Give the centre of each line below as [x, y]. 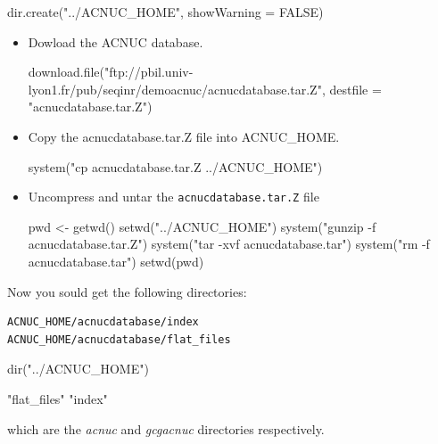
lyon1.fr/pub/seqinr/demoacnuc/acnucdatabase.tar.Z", [177, 89]
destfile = [355, 89]
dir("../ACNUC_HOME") [78, 369]
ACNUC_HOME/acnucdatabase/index [103, 322]
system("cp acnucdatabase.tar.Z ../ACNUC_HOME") [175, 166]
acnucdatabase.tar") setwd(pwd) [116, 261]
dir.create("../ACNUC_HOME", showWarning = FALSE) [165, 12]
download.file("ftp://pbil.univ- [111, 72]
